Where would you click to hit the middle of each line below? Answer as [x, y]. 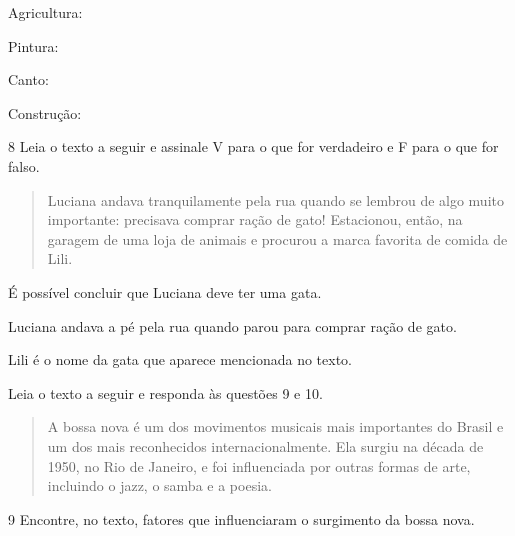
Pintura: [33, 45]
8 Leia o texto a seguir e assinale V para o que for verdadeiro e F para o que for [253, 146]
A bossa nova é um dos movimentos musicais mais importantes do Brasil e [275, 426]
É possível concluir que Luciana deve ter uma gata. [165, 291]
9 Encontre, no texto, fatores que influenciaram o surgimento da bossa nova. [241, 518]
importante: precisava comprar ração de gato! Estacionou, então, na [255, 219]
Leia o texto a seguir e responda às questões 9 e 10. [165, 392]
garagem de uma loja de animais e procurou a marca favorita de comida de [277, 238]
